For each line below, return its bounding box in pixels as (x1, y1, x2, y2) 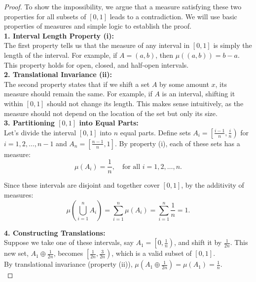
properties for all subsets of (4, 11, 86, 21)
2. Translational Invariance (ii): (4, 69, 112, 80)
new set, (4, 248, 29, 258)
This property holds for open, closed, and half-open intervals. (4, 59, 189, 70)
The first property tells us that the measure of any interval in (4, 40, 190, 50)
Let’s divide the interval (4, 127, 76, 137)
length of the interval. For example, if (4, 49, 117, 60)
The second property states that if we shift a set (4, 79, 150, 89)
